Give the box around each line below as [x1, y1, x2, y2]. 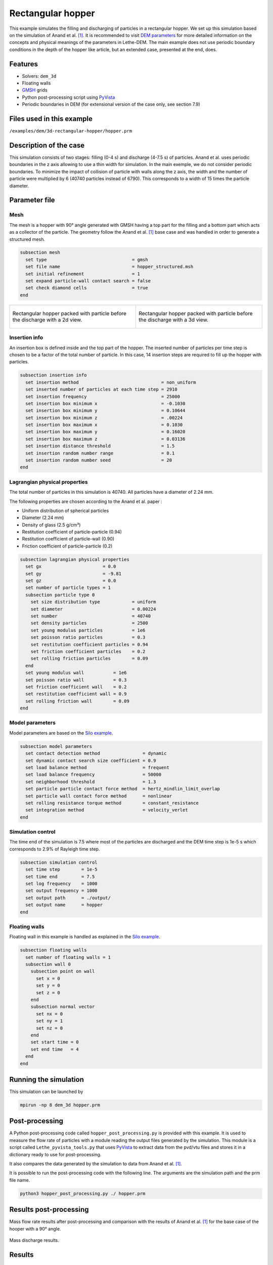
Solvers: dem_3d [22, 73, 57, 79]
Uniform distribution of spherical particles [22, 508, 109, 514]
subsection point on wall [30, 968, 95, 974]
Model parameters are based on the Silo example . [9, 730, 113, 736]
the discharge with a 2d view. [12, 316, 82, 323]
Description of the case [9, 141, 85, 149]
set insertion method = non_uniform [25, 379, 196, 385]
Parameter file [9, 196, 55, 204]
